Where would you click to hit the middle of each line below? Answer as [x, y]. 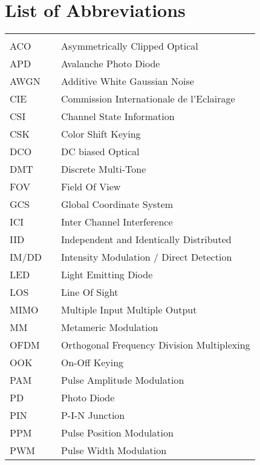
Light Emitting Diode [107, 275]
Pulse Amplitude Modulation [122, 380]
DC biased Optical [100, 152]
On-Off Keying [92, 363]
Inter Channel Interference [117, 222]
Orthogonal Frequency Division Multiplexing [155, 345]
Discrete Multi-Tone [103, 169]
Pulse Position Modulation [117, 433]
